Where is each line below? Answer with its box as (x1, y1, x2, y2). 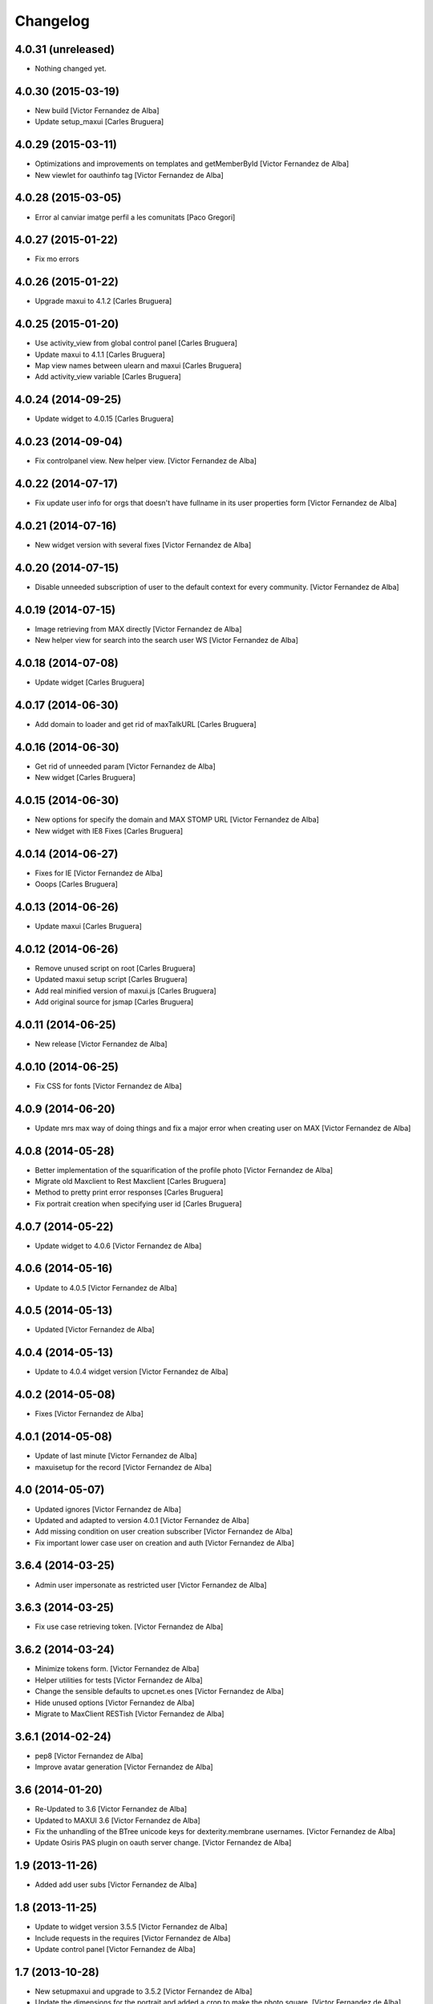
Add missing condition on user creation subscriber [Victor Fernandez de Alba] (34, 1527, 293, 1537)
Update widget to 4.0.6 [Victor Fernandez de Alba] (34, 1241, 202, 1250)
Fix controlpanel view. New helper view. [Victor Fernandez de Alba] (34, 456, 257, 466)
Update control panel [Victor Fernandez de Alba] (34, 1944, 196, 1953)
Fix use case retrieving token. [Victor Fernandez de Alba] (34, 1622, 224, 1631)
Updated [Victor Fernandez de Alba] (34, 1325, 156, 1335)
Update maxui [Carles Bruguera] (34, 921, 142, 931)
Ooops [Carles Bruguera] (34, 879, 118, 889)
